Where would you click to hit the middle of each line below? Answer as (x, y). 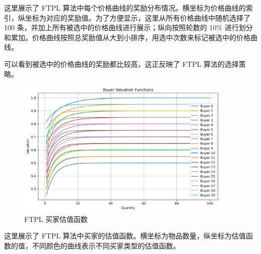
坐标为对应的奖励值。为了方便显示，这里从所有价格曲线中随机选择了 (138, 17)
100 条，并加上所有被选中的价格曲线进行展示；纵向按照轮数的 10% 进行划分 (128, 27)
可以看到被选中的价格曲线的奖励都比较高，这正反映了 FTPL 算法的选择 (121, 63)
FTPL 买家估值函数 (56, 219)
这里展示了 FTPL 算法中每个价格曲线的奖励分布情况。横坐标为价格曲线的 (125, 8)
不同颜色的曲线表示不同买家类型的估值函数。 (106, 245)
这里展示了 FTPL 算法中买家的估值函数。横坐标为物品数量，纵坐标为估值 (125, 236)
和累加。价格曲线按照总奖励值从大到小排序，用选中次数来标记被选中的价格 (127, 37)
